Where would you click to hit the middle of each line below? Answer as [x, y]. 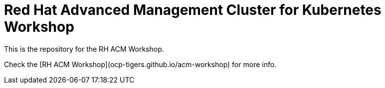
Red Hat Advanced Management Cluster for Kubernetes [193, 10]
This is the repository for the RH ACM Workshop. [84, 49]
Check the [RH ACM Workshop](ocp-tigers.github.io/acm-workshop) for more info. [140, 64]
